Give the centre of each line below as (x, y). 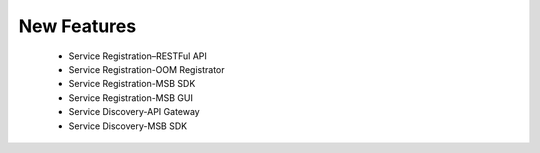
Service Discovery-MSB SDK (128, 126)
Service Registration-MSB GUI (131, 97)
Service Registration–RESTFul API (137, 56)
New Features (77, 26)
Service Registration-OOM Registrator (146, 69)
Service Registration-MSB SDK (132, 84)
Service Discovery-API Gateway (134, 112)
